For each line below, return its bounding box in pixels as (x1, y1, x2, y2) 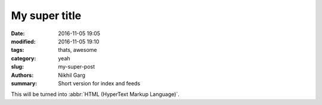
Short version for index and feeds (58, 79, 140, 87)
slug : (11, 63, 24, 70)
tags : (11, 47, 24, 54)
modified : (11, 38, 36, 45)
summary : (11, 79, 38, 87)
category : (11, 54, 36, 62)
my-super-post (58, 63, 95, 70)
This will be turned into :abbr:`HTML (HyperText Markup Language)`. (11, 91, 180, 98)
